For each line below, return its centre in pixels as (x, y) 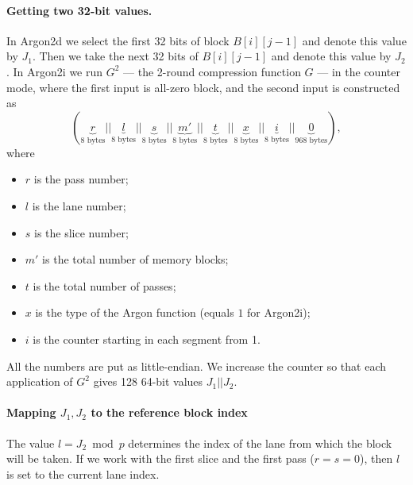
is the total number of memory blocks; (135, 259)
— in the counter (359, 71)
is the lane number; (79, 205)
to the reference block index (169, 412)
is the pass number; (81, 179)
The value (31, 443)
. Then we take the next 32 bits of (115, 56)
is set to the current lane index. (83, 473)
